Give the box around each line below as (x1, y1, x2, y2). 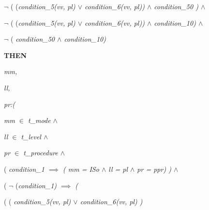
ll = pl (108, 164, 128, 174)
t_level (21, 131, 41, 141)
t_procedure (23, 148, 58, 158)
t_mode (28, 115, 51, 125)
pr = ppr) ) (137, 164, 171, 174)
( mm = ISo (63, 164, 99, 174)
